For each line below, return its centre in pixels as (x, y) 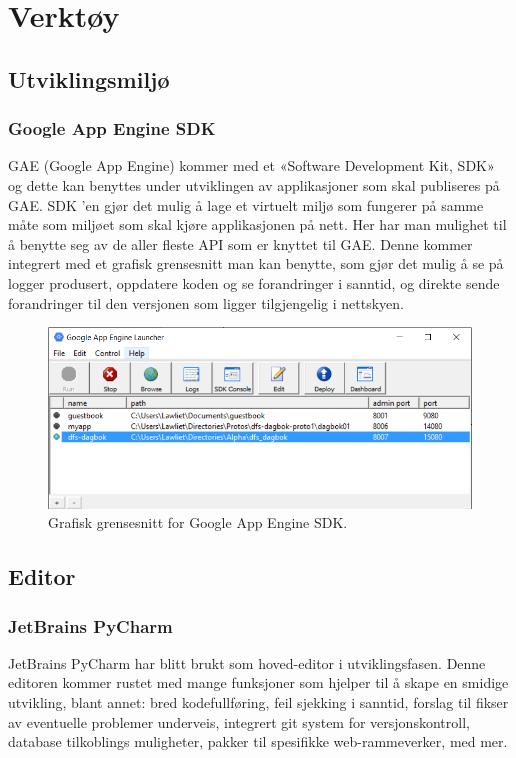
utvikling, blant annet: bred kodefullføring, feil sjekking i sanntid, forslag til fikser (258, 702)
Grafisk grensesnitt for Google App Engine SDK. (198, 522)
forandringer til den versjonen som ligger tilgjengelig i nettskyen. (206, 302)
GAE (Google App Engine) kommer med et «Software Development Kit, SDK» (251, 165)
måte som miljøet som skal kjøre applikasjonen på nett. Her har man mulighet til (257, 224)
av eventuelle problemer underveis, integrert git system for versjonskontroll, (239, 721)
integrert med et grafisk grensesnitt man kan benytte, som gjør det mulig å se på (256, 263)
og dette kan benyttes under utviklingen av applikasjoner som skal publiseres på (254, 184)
